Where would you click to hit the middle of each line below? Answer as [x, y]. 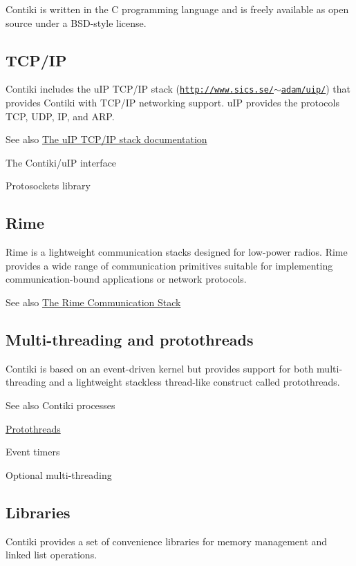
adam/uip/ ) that [316, 89]
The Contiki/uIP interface [61, 162]
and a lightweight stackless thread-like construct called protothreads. [195, 382]
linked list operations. [51, 555]
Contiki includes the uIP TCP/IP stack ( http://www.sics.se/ [140, 89]
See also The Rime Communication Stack [93, 302]
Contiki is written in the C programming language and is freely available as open [177, 9]
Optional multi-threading [59, 474]
